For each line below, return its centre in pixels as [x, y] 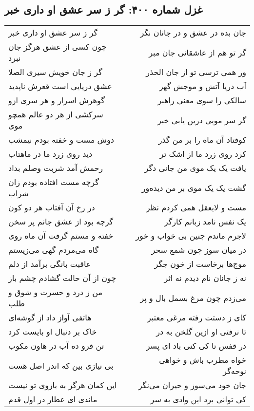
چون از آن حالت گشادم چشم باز [62, 278]
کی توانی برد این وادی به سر [198, 399]
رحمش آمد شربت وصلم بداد [56, 168]
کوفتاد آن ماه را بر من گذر [202, 140]
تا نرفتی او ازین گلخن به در [201, 332]
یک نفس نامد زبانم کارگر [205, 222]
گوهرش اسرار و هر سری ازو [57, 100]
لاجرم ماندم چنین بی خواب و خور [191, 236]
